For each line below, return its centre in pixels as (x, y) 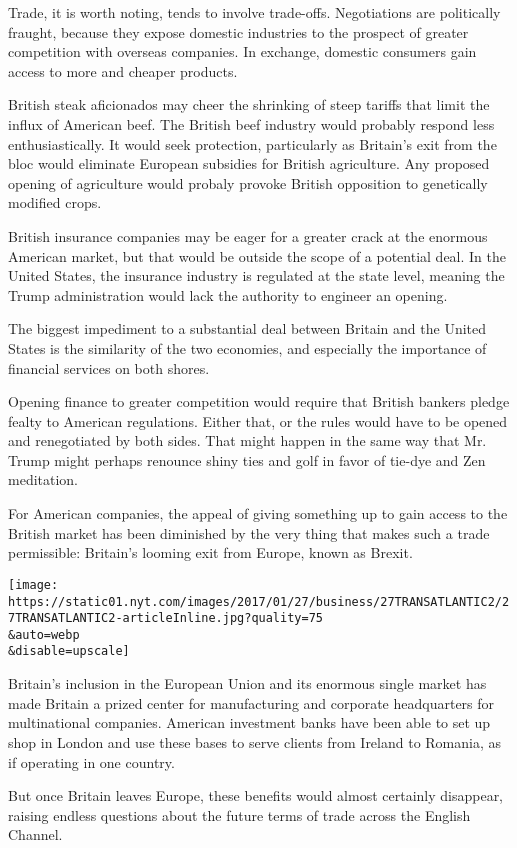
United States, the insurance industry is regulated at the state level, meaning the (256, 275)
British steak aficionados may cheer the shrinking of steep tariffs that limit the (249, 104)
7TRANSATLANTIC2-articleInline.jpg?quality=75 (165, 618)
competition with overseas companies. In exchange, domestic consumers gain (242, 51)
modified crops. (55, 202)
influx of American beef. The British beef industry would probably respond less (251, 123)
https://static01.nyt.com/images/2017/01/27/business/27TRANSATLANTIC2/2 (259, 601)
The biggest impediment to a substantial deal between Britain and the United (247, 328)
